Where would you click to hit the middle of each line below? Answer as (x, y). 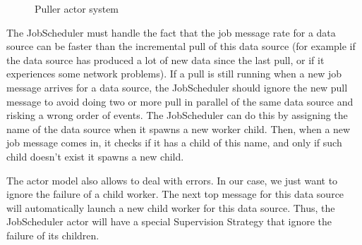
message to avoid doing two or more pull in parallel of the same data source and (180, 101)
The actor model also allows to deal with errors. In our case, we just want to (172, 180)
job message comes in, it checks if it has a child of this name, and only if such (174, 143)
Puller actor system (77, 8)
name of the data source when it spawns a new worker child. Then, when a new (179, 128)
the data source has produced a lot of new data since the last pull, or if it (165, 59)
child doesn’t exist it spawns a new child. (95, 156)
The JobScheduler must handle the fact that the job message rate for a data (171, 32)
